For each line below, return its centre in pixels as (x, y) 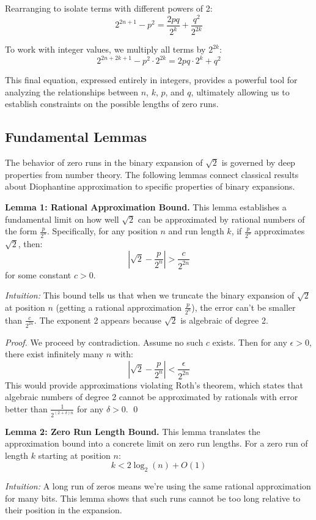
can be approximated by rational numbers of (221, 219)
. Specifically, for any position (102, 231)
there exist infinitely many (54, 354)
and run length (196, 231)
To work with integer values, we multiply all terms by (105, 49)
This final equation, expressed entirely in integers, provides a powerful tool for (151, 80)
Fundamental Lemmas (76, 137)
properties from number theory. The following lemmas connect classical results (152, 174)
